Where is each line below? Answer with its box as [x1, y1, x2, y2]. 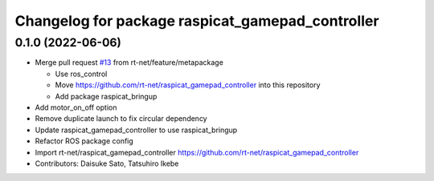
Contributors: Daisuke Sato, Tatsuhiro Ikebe [35, 159, 179, 168]
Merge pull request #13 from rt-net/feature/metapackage [35, 58, 224, 67]
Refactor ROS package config [35, 136, 134, 146]
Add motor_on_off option [35, 103, 117, 112]
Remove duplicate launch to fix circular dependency [35, 114, 208, 123]
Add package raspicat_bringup [55, 91, 158, 101]
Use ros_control [55, 69, 108, 78]
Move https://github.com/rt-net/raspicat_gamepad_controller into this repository [55, 80, 321, 90]
